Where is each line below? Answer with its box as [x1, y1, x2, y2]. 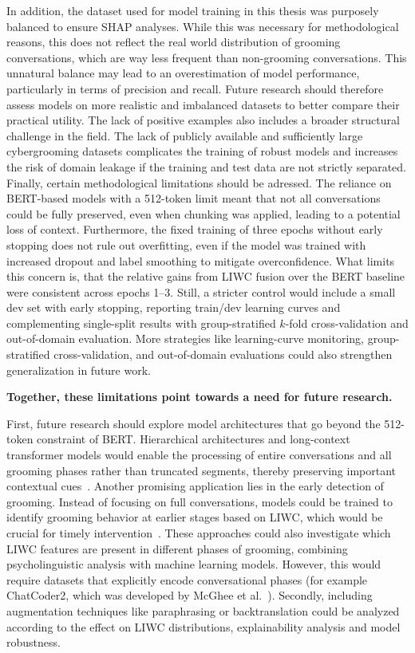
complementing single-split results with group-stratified [6, 314, 276, 331]
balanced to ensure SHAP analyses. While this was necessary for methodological [6, 18, 399, 34]
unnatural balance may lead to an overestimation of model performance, [6, 65, 360, 81]
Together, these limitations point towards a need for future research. [6, 388, 393, 405]
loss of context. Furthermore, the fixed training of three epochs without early [6, 221, 383, 238]
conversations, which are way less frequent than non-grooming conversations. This [6, 49, 407, 65]
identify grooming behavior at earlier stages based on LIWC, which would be [6, 509, 383, 525]
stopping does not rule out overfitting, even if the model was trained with [6, 236, 366, 253]
